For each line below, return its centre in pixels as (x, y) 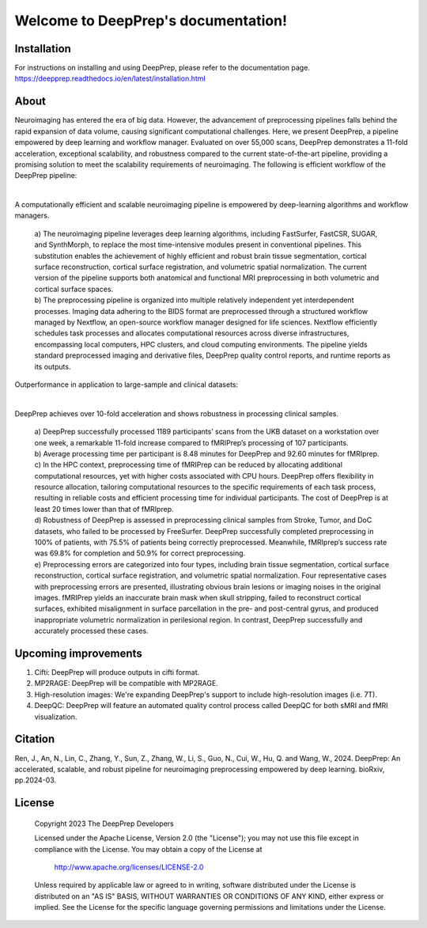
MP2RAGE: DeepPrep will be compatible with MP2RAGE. (127, 684)
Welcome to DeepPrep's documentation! (151, 21)
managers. (32, 216)
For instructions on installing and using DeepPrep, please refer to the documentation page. (162, 68)
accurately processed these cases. (92, 631)
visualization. (56, 717)
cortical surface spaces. (74, 289)
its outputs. (53, 366)
